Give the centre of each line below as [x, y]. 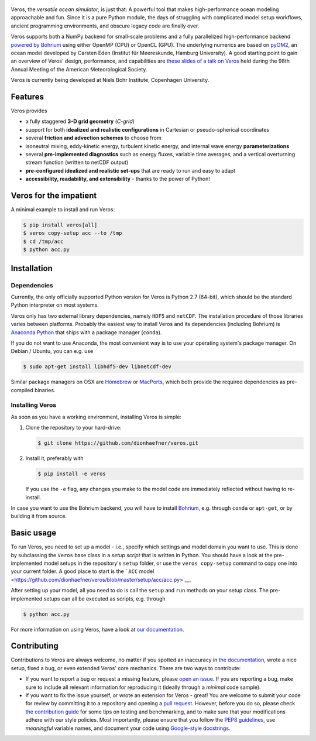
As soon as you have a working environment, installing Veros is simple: [96, 417]
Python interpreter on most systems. [55, 305]
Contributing [35, 646]
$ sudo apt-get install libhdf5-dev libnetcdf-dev [97, 367]
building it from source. [39, 516]
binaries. [45, 390]
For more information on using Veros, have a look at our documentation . [97, 629]
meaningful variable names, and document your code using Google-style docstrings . [128, 728]
